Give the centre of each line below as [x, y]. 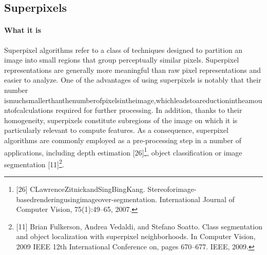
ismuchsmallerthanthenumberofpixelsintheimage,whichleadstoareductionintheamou [133, 100]
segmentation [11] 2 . [34, 163]
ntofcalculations [29, 110]
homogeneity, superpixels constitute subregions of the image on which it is [121, 120]
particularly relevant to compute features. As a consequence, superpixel [116, 130]
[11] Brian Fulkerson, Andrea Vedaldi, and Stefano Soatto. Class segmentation [139, 226]
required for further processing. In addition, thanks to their [149, 110]
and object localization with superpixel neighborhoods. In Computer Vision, [136, 236]
